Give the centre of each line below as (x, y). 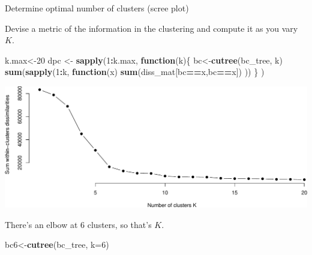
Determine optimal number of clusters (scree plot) (97, 8)
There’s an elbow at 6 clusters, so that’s (78, 224)
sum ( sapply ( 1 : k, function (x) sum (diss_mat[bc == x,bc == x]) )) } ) (135, 72)
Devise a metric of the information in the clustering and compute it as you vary (151, 28)
